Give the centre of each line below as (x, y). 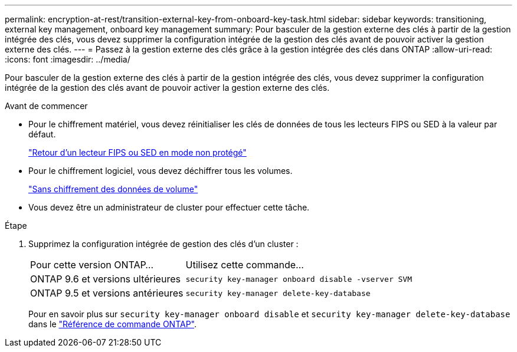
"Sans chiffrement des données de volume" (113, 189)
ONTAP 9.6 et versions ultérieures (105, 279)
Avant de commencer (46, 106)
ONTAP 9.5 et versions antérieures (107, 293)
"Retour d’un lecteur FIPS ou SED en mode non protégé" (138, 152)
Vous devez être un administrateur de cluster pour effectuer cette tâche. (169, 207)
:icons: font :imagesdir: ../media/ (68, 59)
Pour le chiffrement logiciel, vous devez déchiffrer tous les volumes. (161, 171)
